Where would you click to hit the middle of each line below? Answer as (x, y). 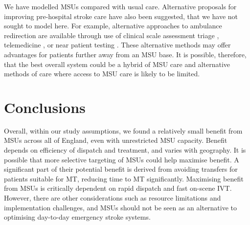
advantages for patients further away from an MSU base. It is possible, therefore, (125, 54)
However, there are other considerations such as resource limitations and (113, 198)
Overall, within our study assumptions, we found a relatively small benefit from (123, 130)
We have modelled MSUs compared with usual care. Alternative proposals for (120, 6)
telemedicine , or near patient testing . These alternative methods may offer (117, 45)
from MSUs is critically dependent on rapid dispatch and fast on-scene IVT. (118, 188)
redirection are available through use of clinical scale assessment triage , (112, 35)
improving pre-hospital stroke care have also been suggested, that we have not (121, 16)
